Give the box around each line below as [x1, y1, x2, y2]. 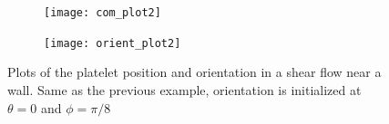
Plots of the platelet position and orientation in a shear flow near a [7, 62, 382, 81]
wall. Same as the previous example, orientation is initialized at [7, 80, 362, 99]
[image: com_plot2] [44, 6, 161, 19]
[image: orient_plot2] [44, 36, 181, 50]
